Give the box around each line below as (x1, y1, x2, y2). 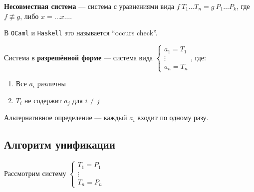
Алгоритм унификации (4, 137, 115, 152)
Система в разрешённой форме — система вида (4, 52, 153, 62)
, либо (20, 10, 39, 21)
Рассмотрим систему (4, 168, 66, 178)
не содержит (24, 95, 62, 105)
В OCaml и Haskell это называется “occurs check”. (4, 27, 158, 38)
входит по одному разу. (137, 112, 209, 123)
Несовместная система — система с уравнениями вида (4, 1, 175, 11)
